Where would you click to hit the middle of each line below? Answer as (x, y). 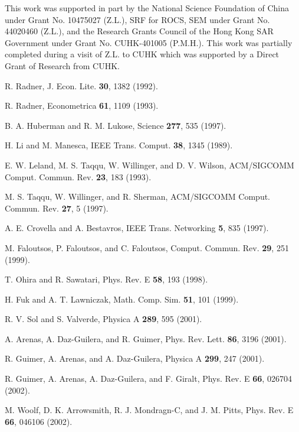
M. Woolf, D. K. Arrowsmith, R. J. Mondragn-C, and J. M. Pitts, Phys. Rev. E (149, 410)
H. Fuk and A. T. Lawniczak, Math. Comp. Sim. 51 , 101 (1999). (122, 299)
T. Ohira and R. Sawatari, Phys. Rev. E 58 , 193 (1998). (106, 279)
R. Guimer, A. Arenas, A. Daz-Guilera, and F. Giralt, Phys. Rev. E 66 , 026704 (148, 379)
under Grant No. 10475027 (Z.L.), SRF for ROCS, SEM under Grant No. (137, 19)
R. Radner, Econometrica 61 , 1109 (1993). (82, 105)
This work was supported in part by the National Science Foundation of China (147, 8)
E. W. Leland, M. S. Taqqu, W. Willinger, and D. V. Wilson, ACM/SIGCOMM (149, 165)
